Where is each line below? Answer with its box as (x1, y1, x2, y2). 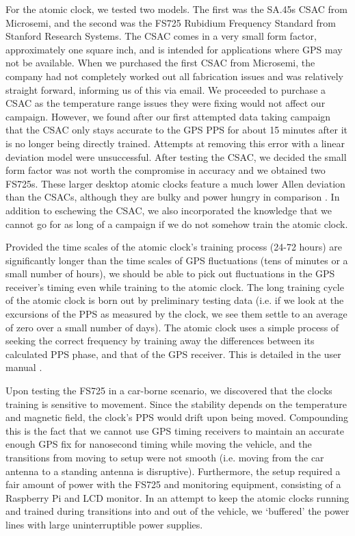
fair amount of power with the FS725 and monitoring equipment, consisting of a (5, 477, 341, 492)
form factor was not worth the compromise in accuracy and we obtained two (5, 163, 326, 177)
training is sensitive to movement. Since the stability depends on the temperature (5, 396, 347, 411)
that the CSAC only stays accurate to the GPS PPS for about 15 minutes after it (5, 123, 347, 137)
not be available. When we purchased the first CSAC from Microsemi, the (5, 55, 315, 70)
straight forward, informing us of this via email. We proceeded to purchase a (5, 82, 326, 97)
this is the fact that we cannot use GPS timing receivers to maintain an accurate (5, 423, 344, 437)
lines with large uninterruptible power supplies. (5, 517, 203, 531)
